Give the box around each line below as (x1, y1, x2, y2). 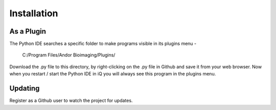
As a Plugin (9, 27, 46, 36)
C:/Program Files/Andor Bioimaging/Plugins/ (22, 52, 116, 58)
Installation (9, 8, 58, 19)
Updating (9, 84, 40, 93)
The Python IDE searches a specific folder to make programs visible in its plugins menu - (9, 41, 197, 47)
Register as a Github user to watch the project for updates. (9, 97, 133, 104)
